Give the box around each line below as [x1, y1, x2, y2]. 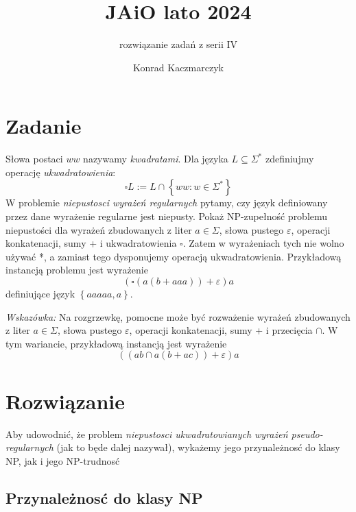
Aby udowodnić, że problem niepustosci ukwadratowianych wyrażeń [5, 426, 288, 441]
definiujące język [5, 287, 75, 300]
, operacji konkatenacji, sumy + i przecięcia [129, 323, 313, 337]
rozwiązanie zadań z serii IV [119, 37, 238, 51]
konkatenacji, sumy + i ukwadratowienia [5, 236, 177, 250]
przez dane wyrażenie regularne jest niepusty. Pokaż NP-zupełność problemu [5, 209, 328, 223]
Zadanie [5, 112, 82, 140]
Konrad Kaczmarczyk [133, 60, 224, 74]
